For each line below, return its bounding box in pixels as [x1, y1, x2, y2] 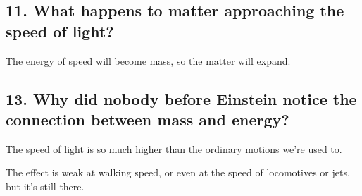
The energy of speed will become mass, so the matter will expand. [6, 53, 291, 68]
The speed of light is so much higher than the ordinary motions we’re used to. [6, 141, 342, 156]
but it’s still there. [6, 178, 85, 193]
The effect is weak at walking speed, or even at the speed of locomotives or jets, [6, 165, 350, 180]
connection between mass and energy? [6, 108, 289, 130]
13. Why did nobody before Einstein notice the [6, 87, 357, 109]
